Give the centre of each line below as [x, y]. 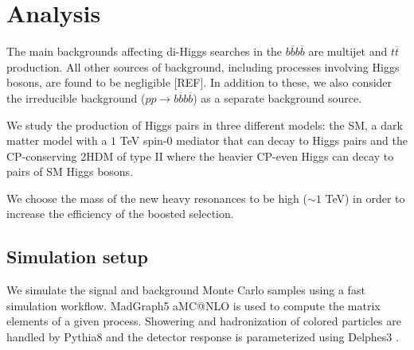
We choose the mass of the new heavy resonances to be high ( [157, 198]
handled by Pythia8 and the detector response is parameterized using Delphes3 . [203, 337]
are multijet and [348, 51]
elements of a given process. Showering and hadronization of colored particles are [204, 321]
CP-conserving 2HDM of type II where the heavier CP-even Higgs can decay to [200, 156]
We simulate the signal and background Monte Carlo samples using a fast [186, 290]
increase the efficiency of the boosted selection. [120, 214]
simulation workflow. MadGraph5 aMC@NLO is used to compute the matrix [193, 305]
